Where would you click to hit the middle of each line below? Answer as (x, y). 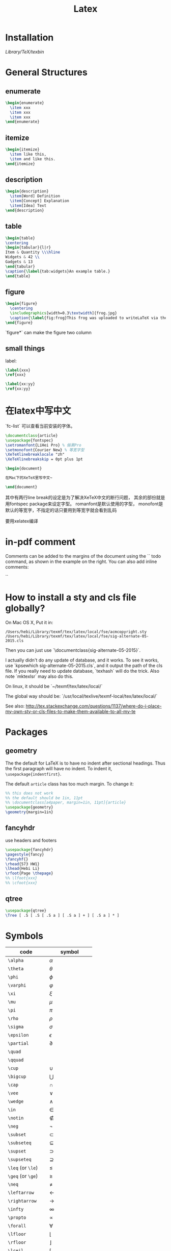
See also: (15, 706)
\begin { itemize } (22, 150)
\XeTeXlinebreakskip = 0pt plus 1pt (44, 459)
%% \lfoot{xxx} (21, 878)
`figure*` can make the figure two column (48, 332)
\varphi (17, 985)
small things (25, 348)
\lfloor (17, 1234)
